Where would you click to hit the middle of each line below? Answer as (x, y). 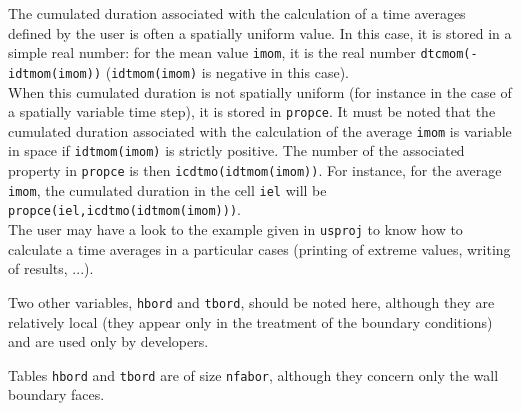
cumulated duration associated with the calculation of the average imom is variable (260, 130)
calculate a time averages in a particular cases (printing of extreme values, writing (259, 248)
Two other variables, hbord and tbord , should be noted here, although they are (251, 301)
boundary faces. (56, 394)
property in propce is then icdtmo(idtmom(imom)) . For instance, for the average (255, 170)
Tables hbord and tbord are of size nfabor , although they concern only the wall (253, 374)
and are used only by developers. (108, 341)
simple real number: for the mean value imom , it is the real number (212, 52)
